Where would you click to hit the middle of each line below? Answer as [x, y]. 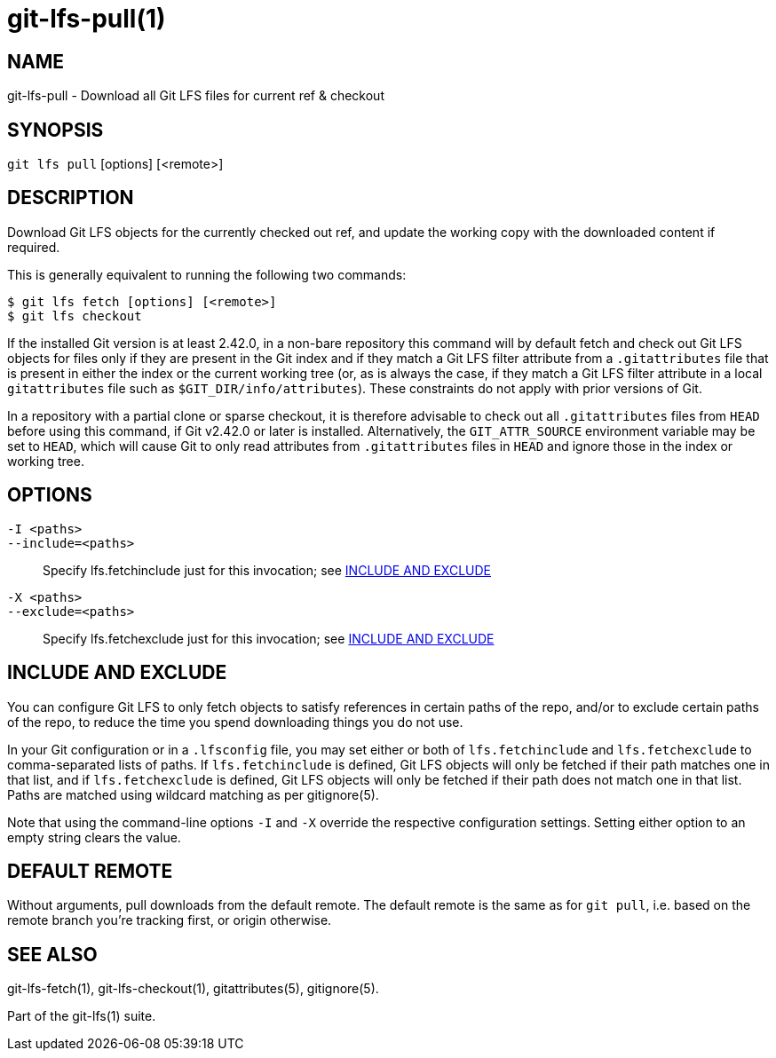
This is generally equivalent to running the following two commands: [207, 274]
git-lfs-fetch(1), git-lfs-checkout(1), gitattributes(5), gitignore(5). [193, 989]
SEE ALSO [52, 954]
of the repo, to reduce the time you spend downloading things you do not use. [235, 722]
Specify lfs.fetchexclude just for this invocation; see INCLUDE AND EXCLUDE [269, 638]
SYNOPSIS [55, 130]
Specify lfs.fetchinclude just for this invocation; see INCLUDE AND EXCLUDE [267, 570]
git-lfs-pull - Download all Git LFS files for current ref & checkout [196, 96]
